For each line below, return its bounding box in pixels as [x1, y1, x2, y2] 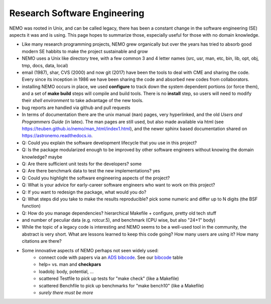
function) [22, 203, 41, 209]
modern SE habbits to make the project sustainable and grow [22, 48, 148, 54]
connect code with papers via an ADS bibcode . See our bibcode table [39, 254, 183, 261]
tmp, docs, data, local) [22, 62, 68, 68]
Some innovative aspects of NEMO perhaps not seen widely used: [22, 247, 159, 253]
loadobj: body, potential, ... [39, 268, 94, 274]
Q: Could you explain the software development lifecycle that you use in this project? [22, 140, 197, 146]
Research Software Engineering [9, 8, 145, 19]
